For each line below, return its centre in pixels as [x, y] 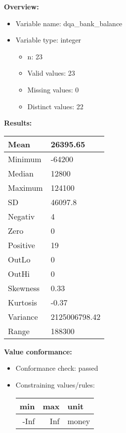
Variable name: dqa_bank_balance [69, 23]
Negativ [21, 216]
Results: [18, 123]
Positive [21, 245]
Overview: [21, 6]
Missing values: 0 [53, 89]
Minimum [25, 159]
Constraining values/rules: [55, 384]
